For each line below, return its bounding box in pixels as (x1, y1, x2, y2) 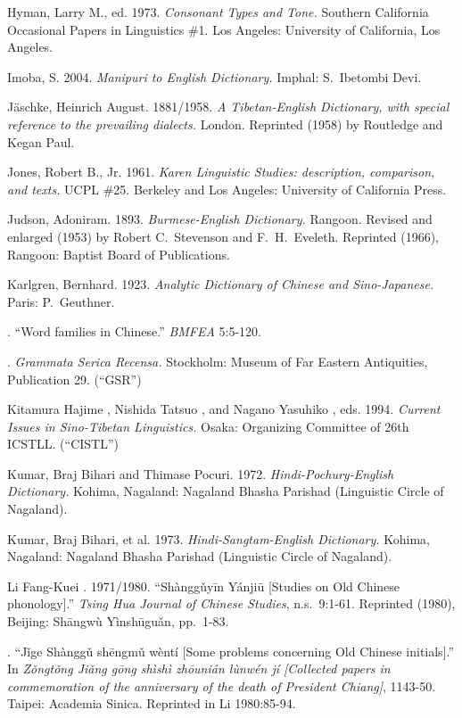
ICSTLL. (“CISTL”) (7, 434, 120, 453)
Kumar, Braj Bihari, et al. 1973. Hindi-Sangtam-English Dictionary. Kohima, (7, 529, 431, 548)
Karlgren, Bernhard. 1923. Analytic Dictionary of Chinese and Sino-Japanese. (7, 275, 434, 293)
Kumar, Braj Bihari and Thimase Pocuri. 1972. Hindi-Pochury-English (7, 464, 394, 483)
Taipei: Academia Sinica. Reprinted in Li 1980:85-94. (7, 694, 296, 713)
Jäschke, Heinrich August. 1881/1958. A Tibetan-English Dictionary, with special (7, 97, 450, 116)
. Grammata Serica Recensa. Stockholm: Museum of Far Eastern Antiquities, (7, 351, 428, 370)
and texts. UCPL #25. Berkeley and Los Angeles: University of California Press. (7, 179, 447, 198)
